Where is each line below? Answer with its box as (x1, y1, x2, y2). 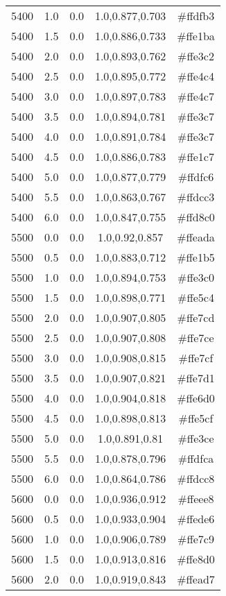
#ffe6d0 (177, 390, 215, 406)
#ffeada (177, 229, 215, 245)
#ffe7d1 (177, 370, 215, 386)
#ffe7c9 (177, 531, 214, 547)
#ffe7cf (178, 350, 214, 366)
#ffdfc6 (177, 169, 214, 185)
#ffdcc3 (177, 189, 215, 205)
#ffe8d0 (177, 551, 215, 567)
